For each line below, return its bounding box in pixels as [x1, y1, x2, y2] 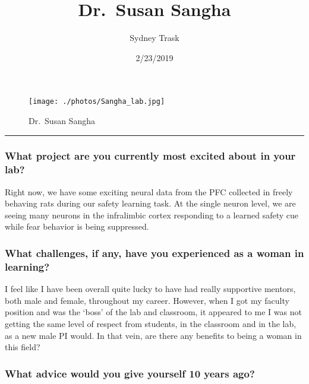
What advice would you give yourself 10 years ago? [5, 366, 255, 380]
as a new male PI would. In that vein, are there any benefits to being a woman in [5, 329, 302, 341]
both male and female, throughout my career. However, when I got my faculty [5, 294, 289, 306]
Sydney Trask [130, 31, 179, 44]
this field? [5, 341, 40, 353]
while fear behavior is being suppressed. [5, 220, 149, 233]
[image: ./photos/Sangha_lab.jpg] [29, 97, 165, 106]
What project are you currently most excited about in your [5, 148, 296, 163]
